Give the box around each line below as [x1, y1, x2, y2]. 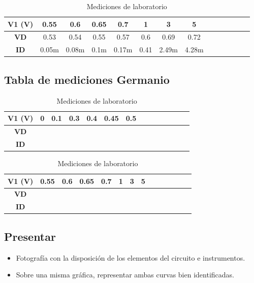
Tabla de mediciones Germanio [4, 71, 170, 87]
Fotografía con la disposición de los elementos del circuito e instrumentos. [16, 252, 245, 263]
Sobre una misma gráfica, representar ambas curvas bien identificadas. [16, 269, 234, 280]
